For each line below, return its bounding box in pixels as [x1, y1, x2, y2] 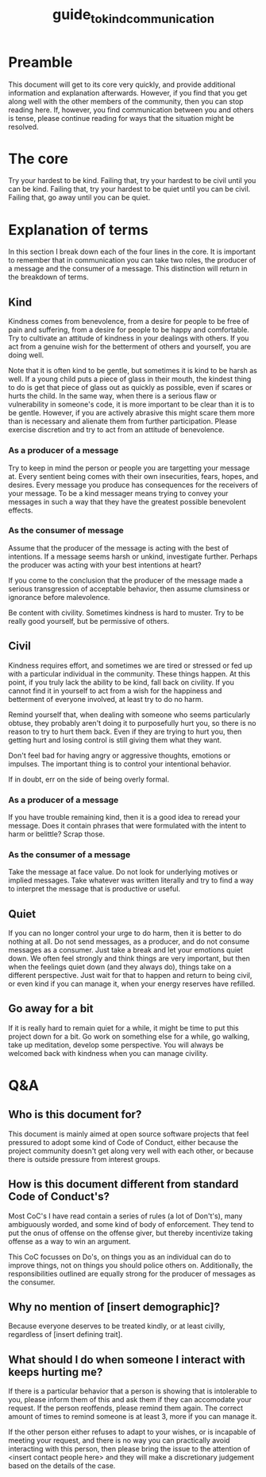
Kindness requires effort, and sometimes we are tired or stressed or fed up [8, 661, 253, 670]
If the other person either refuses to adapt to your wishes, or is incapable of [8, 1427, 256, 1437]
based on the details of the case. [8, 1461, 116, 1471]
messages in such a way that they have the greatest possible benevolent [8, 497, 246, 506]
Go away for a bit [8, 1002, 94, 1015]
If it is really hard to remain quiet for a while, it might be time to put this [8, 1023, 240, 1032]
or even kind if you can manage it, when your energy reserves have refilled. [8, 979, 256, 988]
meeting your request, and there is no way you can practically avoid [8, 1436, 230, 1445]
